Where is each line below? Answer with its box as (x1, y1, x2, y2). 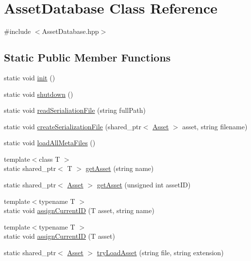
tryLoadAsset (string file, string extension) (97, 247, 224, 258)
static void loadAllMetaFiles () (4, 138, 96, 148)
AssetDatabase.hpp (42, 26, 99, 36)
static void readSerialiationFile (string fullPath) (4, 105, 146, 115)
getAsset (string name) (85, 163, 154, 173)
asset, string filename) (182, 121, 248, 131)
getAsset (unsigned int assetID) (97, 180, 191, 190)
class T (39, 154, 60, 164)
